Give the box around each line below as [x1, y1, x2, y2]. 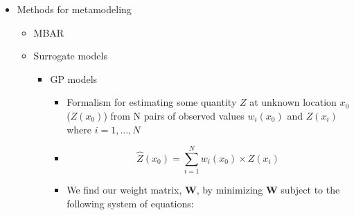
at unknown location [249, 95, 337, 109]
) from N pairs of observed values [103, 108, 245, 122]
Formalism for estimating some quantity [67, 95, 237, 109]
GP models [50, 71, 98, 86]
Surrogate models [33, 48, 107, 63]
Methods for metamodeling [17, 2, 132, 16]
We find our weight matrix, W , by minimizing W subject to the [67, 183, 340, 197]
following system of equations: [67, 196, 194, 210]
